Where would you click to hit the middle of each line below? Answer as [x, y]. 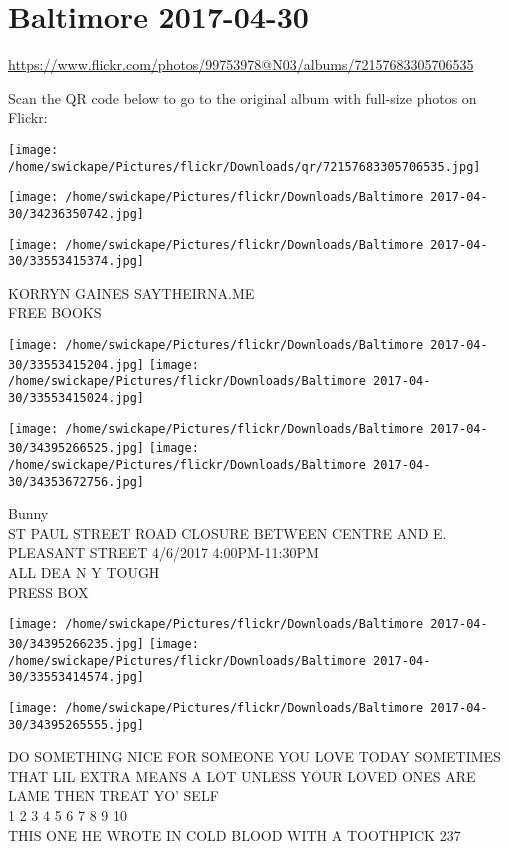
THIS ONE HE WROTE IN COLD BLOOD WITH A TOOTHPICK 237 [234, 834]
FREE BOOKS [55, 312]
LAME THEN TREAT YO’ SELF [113, 795]
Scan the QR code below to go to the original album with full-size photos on [242, 97]
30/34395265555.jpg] [76, 724]
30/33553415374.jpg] [76, 261]
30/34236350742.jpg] [76, 213]
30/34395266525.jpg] [76, 448]
